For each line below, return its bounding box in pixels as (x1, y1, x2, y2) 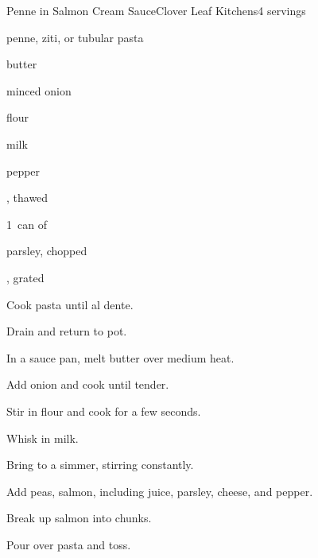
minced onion (6, 82, 72, 99)
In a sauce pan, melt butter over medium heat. (6, 349, 235, 366)
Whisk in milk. (6, 429, 79, 446)
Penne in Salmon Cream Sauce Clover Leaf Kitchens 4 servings (6, 2, 306, 18)
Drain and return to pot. (6, 323, 127, 339)
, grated (6, 269, 45, 285)
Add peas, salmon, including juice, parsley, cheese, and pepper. (6, 482, 313, 499)
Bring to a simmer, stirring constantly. (6, 456, 194, 473)
